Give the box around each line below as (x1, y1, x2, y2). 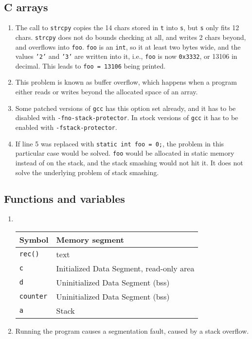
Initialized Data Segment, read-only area (56, 262, 195, 274)
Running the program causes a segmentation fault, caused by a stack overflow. (15, 325, 249, 336)
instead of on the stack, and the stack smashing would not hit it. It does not (15, 157, 243, 167)
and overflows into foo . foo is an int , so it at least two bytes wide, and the (15, 41, 241, 52)
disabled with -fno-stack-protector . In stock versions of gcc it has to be (15, 112, 238, 123)
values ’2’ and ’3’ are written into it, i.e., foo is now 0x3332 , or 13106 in (15, 51, 237, 61)
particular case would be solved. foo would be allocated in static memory (15, 148, 234, 158)
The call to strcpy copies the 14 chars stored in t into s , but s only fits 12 (15, 22, 239, 33)
